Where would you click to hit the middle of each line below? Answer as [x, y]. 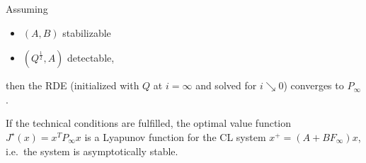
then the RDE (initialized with [73, 85]
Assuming [27, 9]
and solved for [226, 85]
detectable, [91, 58]
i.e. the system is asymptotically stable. [92, 151]
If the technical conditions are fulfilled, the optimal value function [149, 123]
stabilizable [87, 32]
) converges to [314, 85]
